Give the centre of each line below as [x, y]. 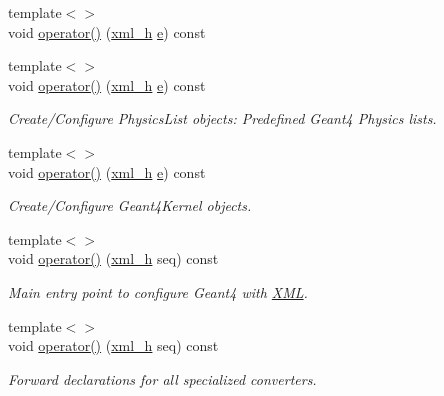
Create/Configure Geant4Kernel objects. [130, 205]
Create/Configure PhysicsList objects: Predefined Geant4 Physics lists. [222, 118]
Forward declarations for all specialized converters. [162, 378]
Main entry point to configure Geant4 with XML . [158, 291]
